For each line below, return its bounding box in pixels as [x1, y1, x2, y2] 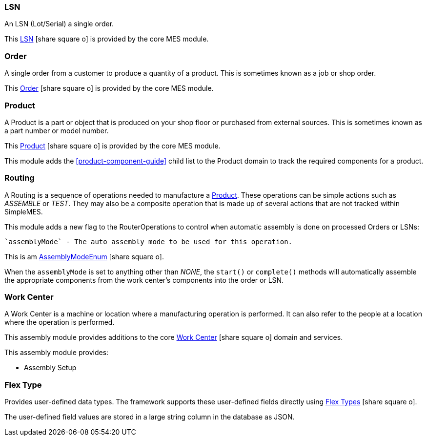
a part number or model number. [4, 126, 109, 135]
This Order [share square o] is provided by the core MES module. [4, 84, 214, 93]
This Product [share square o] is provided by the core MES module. [4, 141, 221, 150]
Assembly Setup [24, 363, 77, 372]
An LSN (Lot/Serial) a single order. [4, 20, 114, 28]
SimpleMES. [4, 207, 43, 216]
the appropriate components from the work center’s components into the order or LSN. [4, 275, 284, 284]
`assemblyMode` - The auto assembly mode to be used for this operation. [4, 237, 293, 246]
